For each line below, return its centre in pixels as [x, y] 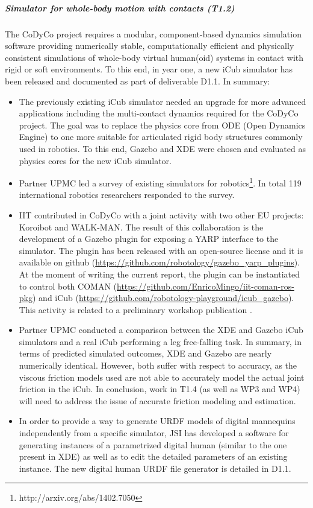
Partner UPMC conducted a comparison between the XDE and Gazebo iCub [161, 330]
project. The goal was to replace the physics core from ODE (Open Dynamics [162, 125]
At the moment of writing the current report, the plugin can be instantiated [159, 274]
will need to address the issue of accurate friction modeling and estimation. [157, 400]
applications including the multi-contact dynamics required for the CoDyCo [159, 113]
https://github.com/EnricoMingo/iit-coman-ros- [206, 286]
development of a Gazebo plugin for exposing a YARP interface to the [149, 239]
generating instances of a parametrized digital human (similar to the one [153, 444]
